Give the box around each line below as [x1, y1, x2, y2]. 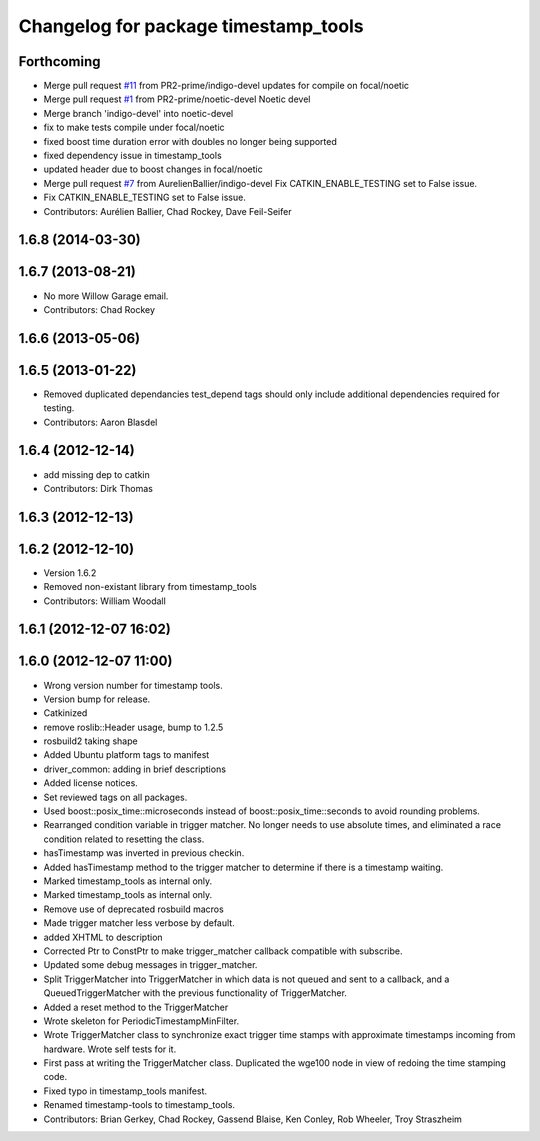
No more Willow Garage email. [43, 290, 169, 302]
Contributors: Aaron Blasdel [43, 416, 158, 428]
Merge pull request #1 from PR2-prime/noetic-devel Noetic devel [43, 93, 311, 105]
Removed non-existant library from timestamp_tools [43, 581, 257, 593]
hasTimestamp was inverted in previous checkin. [43, 847, 245, 859]
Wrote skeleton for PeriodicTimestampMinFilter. [43, 1015, 240, 1027]
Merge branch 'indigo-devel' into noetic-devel [43, 107, 234, 119]
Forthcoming [18, 53, 101, 70]
